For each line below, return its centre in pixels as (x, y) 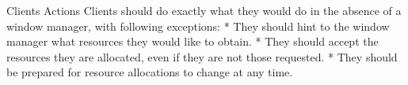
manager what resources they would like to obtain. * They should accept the (193, 41)
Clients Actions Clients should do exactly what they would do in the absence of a (204, 10)
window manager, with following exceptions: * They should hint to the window (198, 26)
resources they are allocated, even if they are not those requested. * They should (202, 56)
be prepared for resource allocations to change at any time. (150, 72)
